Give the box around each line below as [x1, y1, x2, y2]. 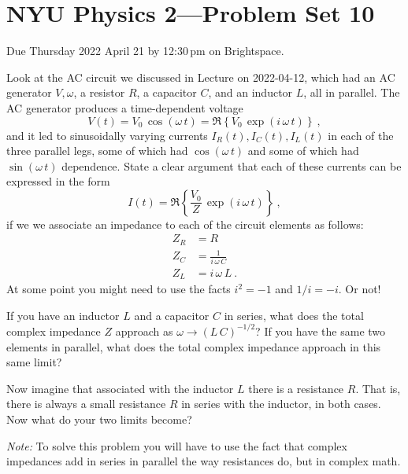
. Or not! [338, 281, 381, 297]
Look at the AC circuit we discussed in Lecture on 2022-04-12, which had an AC [6, 68, 395, 85]
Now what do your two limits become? [6, 410, 192, 427]
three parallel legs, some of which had [6, 142, 188, 159]
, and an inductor [208, 84, 293, 101]
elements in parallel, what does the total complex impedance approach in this [6, 338, 381, 355]
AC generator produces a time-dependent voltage [6, 99, 243, 116]
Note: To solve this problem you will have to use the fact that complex [6, 437, 347, 454]
